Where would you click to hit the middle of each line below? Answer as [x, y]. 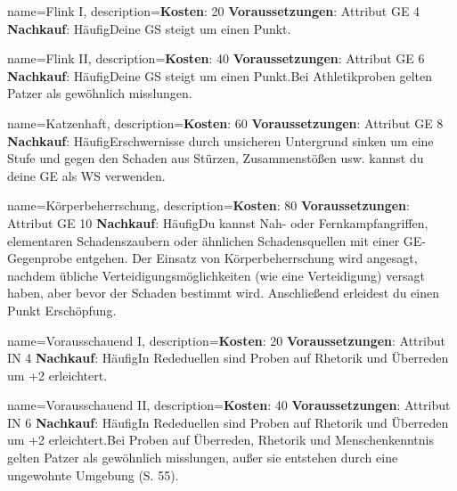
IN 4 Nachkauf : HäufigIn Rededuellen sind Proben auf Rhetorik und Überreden [228, 358]
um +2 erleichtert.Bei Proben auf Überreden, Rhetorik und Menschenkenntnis [220, 440]
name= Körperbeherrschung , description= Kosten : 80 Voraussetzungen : [208, 205]
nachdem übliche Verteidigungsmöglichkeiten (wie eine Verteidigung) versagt [216, 275]
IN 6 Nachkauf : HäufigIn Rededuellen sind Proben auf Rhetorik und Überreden [228, 422]
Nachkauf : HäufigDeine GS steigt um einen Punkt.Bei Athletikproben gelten [220, 75]
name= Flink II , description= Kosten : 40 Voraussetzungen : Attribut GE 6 [216, 58]
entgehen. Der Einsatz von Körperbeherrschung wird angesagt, [247, 258]
